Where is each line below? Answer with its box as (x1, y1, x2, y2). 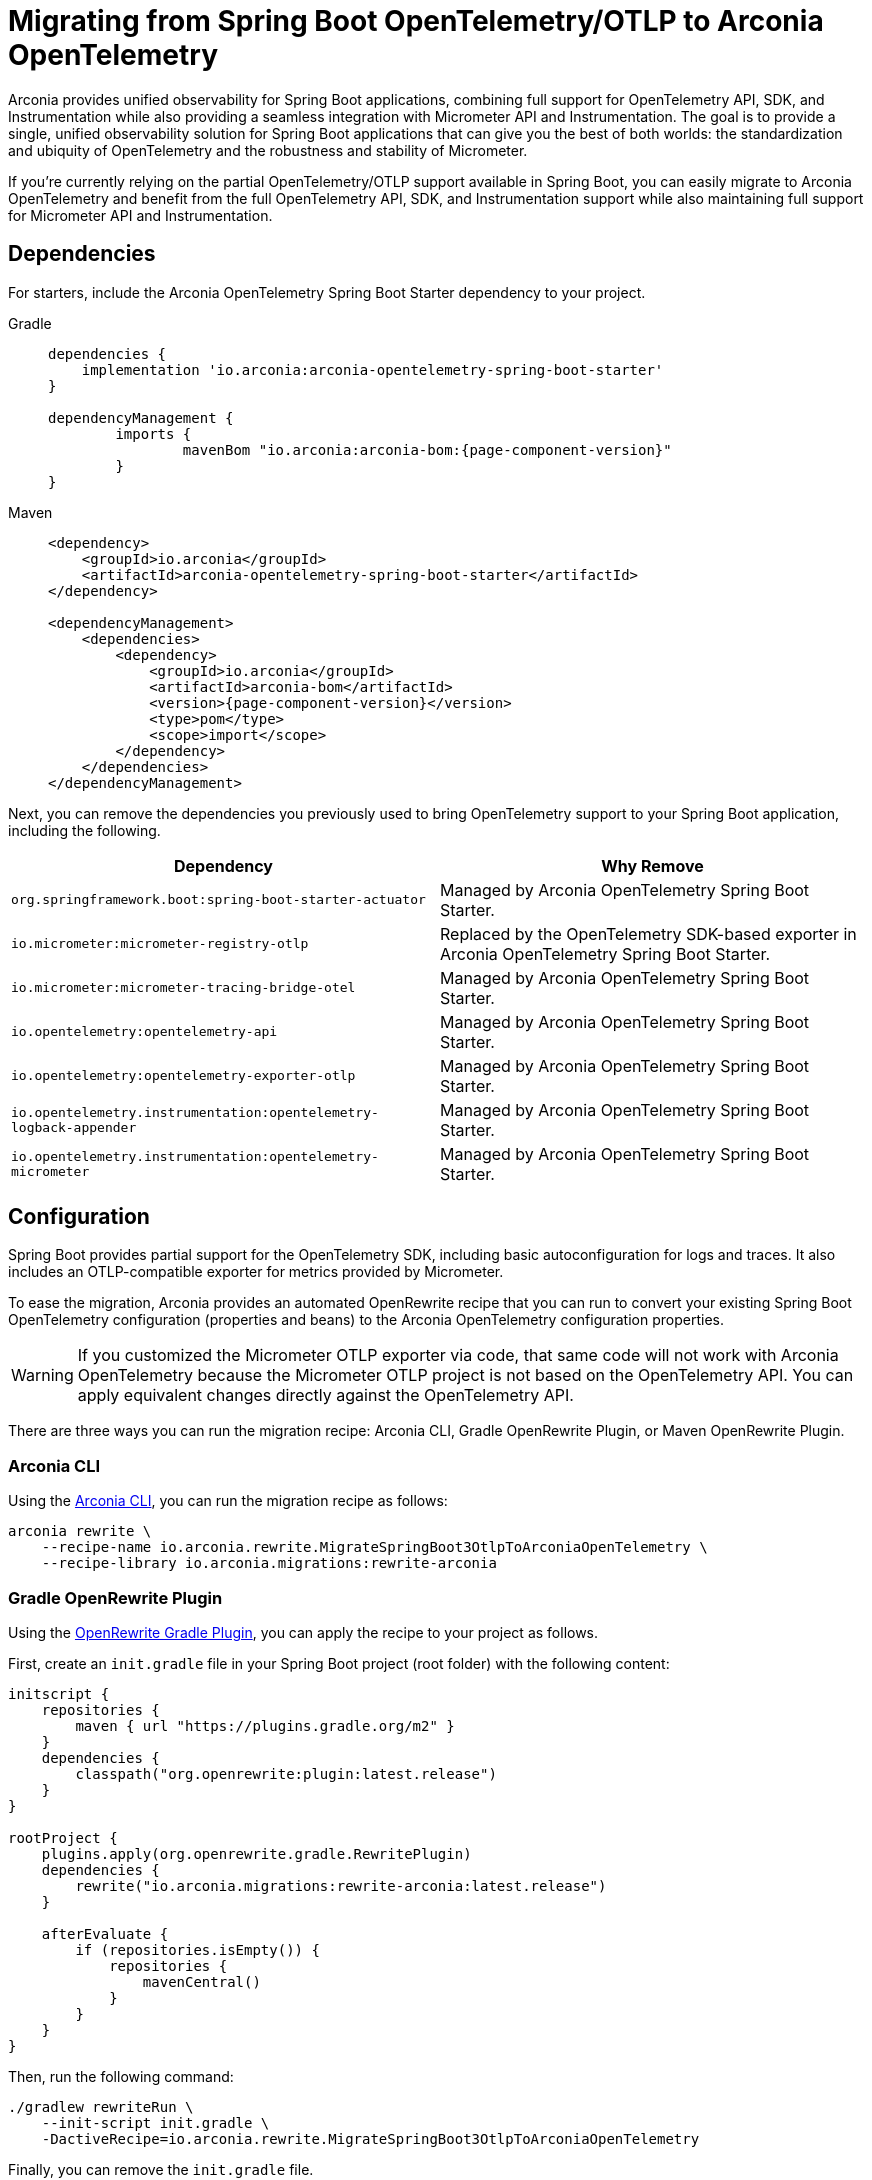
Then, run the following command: (8, 2067, 234, 2085)
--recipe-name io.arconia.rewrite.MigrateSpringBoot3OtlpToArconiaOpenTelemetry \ (41, 1539, 708, 1556)
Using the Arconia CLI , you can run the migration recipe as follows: (8, 1492, 448, 1510)
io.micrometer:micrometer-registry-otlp (11, 936, 309, 952)
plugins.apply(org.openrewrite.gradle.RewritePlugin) (41, 1845, 472, 1862)
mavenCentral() (142, 1973, 261, 1990)
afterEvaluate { (41, 1925, 169, 1942)
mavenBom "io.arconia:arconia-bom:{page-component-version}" (182, 441, 672, 458)
